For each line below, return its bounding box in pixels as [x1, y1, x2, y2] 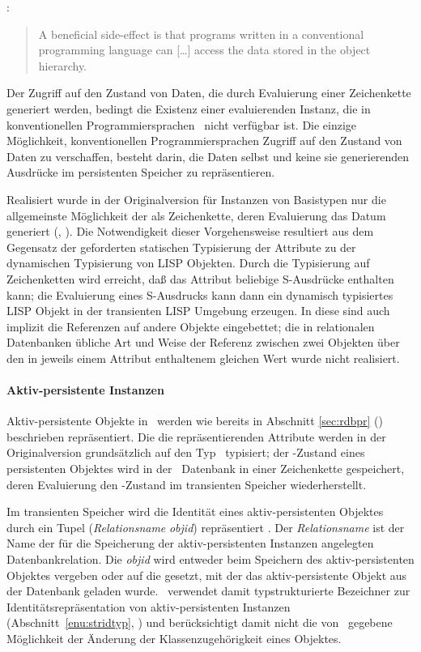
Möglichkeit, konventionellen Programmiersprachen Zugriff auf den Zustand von [6, 132, 402, 149]
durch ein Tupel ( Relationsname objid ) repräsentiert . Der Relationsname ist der [6, 518, 405, 535]
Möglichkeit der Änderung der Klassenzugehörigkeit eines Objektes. [6, 629, 342, 646]
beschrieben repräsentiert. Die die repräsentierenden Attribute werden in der [6, 428, 386, 445]
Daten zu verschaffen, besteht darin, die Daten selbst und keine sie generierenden [6, 147, 410, 164]
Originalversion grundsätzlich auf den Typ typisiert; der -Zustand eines [6, 444, 365, 461]
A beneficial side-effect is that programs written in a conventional [38, 25, 364, 42]
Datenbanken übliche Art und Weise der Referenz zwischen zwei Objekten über [6, 334, 400, 351]
